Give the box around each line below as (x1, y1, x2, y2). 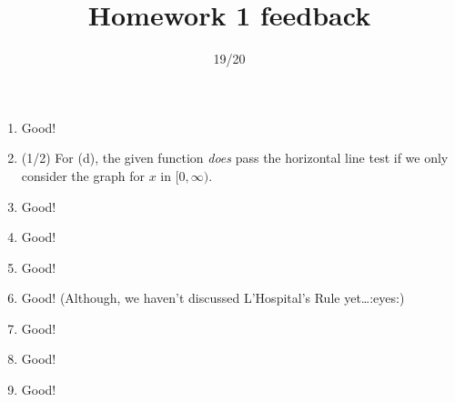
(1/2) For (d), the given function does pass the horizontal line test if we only (21, 148, 449, 167)
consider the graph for (21, 166, 145, 185)
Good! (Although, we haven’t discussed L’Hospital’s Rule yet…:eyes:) (21, 288, 405, 307)
